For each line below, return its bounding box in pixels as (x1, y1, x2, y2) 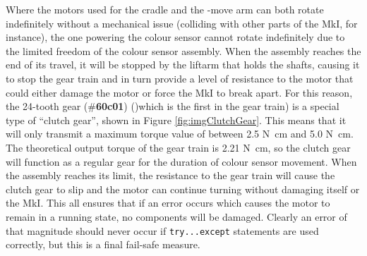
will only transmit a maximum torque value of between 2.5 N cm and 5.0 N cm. (6, 126, 354, 141)
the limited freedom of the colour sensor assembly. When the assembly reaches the (6, 43, 361, 58)
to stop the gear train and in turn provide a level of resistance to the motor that (6, 71, 354, 85)
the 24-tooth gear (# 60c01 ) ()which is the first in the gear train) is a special (6, 99, 339, 114)
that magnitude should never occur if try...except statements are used (6, 223, 319, 238)
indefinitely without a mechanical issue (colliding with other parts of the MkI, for (6, 16, 358, 30)
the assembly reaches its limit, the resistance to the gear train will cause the (6, 168, 335, 183)
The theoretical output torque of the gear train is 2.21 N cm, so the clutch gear (6, 140, 351, 154)
